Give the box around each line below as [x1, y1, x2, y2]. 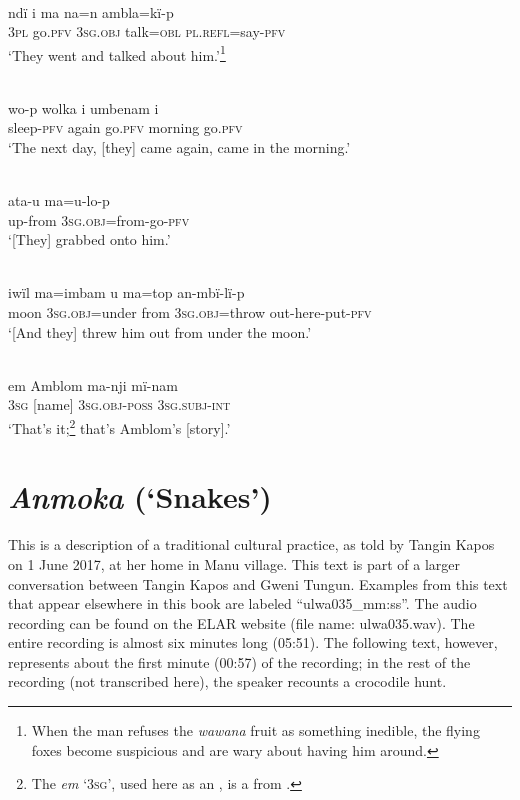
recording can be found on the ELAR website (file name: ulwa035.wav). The [8, 612, 475, 633]
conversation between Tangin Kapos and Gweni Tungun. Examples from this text [8, 573, 508, 594]
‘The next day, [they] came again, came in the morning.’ [8, 136, 351, 157]
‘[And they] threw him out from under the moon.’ [8, 321, 312, 342]
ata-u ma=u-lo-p [8, 190, 110, 210]
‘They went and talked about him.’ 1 [8, 41, 226, 65]
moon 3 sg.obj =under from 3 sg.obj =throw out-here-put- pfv [8, 301, 372, 322]
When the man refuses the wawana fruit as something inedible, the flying [31, 720, 480, 741]
